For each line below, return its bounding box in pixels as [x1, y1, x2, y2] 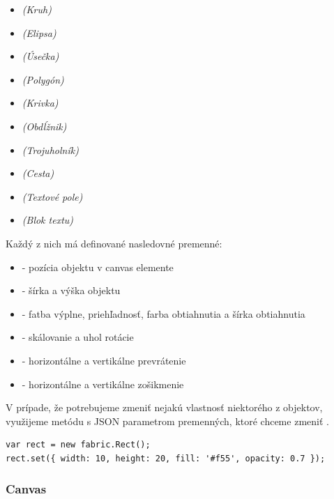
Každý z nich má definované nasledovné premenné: [6, 236, 222, 250]
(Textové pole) [22, 189, 83, 204]
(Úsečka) [22, 49, 59, 63]
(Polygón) [22, 72, 64, 86]
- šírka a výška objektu [22, 283, 121, 298]
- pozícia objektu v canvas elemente [22, 259, 174, 274]
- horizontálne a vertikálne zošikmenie [22, 376, 184, 391]
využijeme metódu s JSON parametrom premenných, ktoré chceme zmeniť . [6, 413, 329, 428]
